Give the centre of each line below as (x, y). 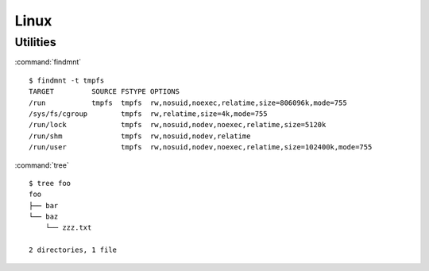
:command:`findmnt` (48, 62)
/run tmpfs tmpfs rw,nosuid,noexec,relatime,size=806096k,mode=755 (188, 103)
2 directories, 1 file (73, 250)
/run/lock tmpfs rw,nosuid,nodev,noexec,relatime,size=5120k (178, 125)
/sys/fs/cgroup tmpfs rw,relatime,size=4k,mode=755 (148, 114)
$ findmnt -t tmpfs (67, 80)
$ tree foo (50, 183)
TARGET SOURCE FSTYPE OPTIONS (104, 92)
